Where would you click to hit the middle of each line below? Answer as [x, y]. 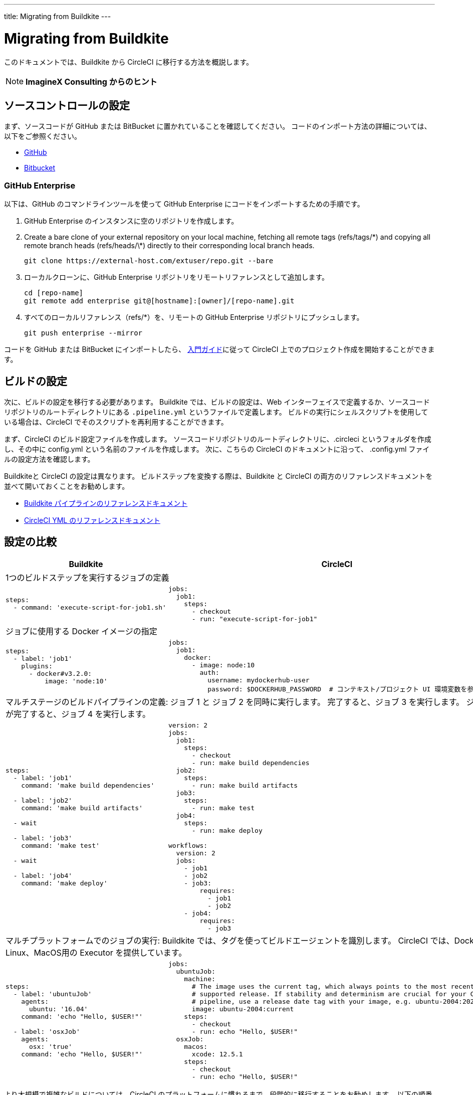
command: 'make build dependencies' [88, 785]
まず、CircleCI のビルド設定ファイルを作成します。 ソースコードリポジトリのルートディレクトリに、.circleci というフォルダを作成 [218, 439]
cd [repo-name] [54, 293]
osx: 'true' [51, 1046]
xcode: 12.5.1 [217, 1054]
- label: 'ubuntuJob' [53, 994]
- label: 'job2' [43, 800]
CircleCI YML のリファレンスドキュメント [92, 520]
